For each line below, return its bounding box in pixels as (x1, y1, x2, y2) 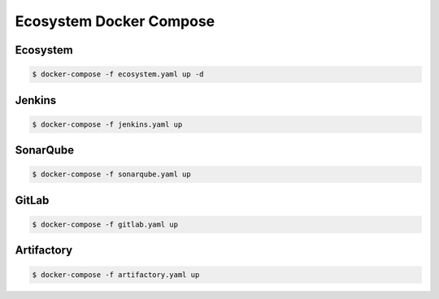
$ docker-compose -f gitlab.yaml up (32, 219, 179, 229)
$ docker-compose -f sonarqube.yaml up (32, 170, 191, 179)
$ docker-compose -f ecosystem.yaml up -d (32, 70, 204, 79)
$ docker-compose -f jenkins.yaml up (32, 119, 183, 129)
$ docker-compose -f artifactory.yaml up (32, 270, 200, 279)
